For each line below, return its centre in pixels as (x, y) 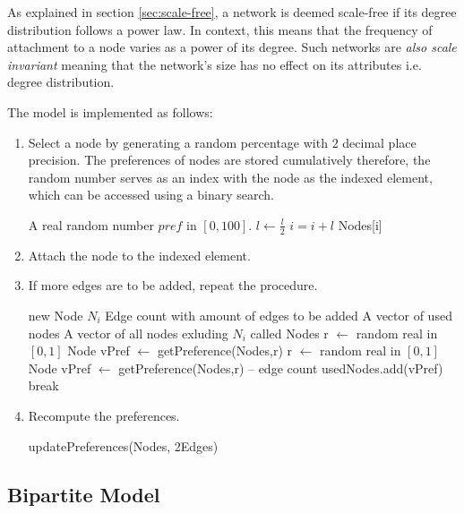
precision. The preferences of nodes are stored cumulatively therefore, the (229, 160)
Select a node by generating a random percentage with (178, 142)
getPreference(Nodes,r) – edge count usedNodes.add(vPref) (281, 368)
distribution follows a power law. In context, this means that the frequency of (220, 29)
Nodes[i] (360, 224)
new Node (56, 315)
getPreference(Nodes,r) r (225, 351)
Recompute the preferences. (104, 415)
